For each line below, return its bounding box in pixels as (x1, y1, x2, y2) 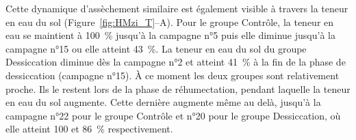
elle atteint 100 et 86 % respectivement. (5, 122, 173, 136)
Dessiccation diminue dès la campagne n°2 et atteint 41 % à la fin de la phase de (5, 55, 346, 69)
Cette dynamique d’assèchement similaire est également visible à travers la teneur (5, 1, 348, 15)
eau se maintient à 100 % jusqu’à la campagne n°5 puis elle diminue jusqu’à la (5, 28, 335, 42)
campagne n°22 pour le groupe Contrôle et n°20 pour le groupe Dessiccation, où (5, 108, 341, 122)
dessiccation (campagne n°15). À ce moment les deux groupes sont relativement (5, 68, 340, 82)
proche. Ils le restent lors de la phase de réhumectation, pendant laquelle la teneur (5, 81, 351, 96)
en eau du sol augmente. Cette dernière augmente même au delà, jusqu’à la (5, 95, 321, 109)
